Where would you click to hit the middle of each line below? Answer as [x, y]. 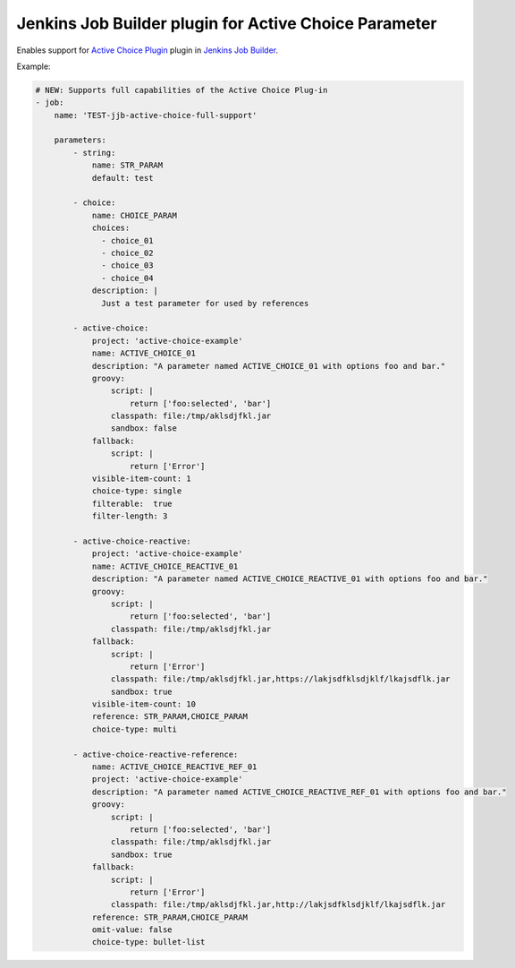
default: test [122, 178]
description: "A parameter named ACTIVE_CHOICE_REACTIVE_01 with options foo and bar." [290, 579]
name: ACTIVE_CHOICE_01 [144, 353]
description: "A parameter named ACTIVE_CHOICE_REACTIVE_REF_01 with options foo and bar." [299, 792]
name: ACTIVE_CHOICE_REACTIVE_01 [165, 566]
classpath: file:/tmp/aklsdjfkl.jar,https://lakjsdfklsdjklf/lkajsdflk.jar [280, 679]
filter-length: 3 [130, 516]
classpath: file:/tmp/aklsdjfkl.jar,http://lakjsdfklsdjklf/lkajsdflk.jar [278, 905]
